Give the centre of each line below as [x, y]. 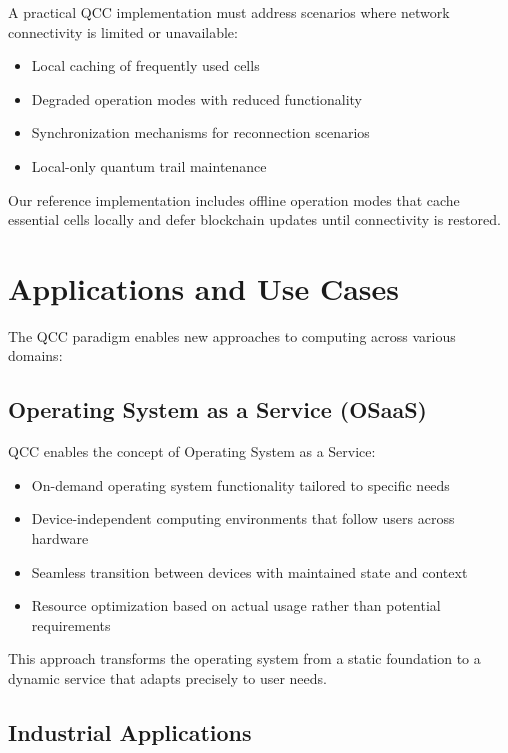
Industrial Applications [130, 732]
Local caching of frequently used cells [145, 65]
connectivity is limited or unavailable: [123, 31]
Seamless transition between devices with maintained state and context [249, 571]
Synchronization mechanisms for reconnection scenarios [200, 132]
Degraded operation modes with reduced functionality [196, 98]
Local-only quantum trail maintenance [149, 165]
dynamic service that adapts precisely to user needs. [167, 678]
